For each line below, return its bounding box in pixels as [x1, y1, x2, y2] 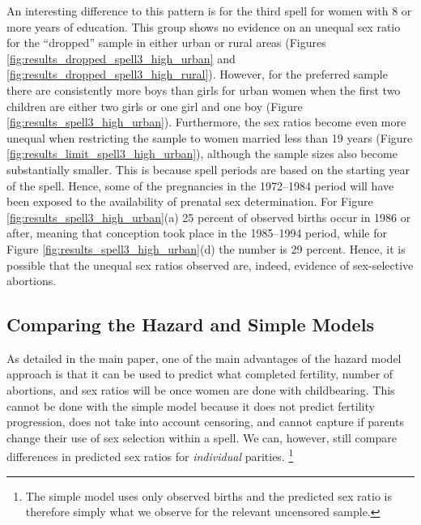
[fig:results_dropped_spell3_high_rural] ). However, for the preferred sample [6, 66, 388, 83]
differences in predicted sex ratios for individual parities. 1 [6, 446, 294, 465]
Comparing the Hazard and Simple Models [6, 312, 374, 337]
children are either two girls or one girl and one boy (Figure [6, 97, 303, 114]
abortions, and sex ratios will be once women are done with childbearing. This [6, 382, 395, 399]
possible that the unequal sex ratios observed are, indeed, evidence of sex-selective [6, 256, 414, 273]
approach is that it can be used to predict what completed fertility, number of [6, 365, 393, 382]
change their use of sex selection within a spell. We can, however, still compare [6, 429, 397, 446]
